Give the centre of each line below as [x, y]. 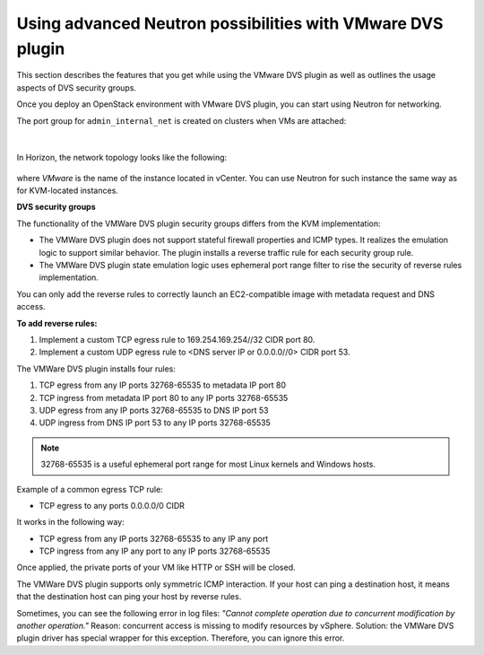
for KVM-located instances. [67, 191]
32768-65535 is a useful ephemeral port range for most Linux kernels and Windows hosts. [208, 464]
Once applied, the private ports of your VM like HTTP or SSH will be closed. [156, 568]
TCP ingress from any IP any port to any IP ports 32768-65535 [155, 551]
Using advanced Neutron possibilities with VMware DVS [230, 23]
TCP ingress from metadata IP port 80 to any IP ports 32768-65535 [164, 397]
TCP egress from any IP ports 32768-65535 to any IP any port [154, 538]
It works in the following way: [70, 522]
